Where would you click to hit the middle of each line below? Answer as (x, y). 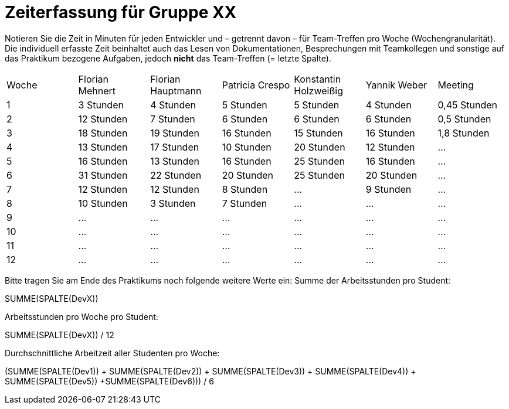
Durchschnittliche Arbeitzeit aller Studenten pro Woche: (112, 353)
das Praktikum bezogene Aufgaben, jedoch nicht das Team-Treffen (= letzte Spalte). (168, 58)
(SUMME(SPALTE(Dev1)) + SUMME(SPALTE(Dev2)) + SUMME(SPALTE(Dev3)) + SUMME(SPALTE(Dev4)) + (211, 371)
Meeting (456, 85)
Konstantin (318, 79)
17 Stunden (175, 147)
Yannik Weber (396, 85)
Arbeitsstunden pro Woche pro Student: (82, 316)
